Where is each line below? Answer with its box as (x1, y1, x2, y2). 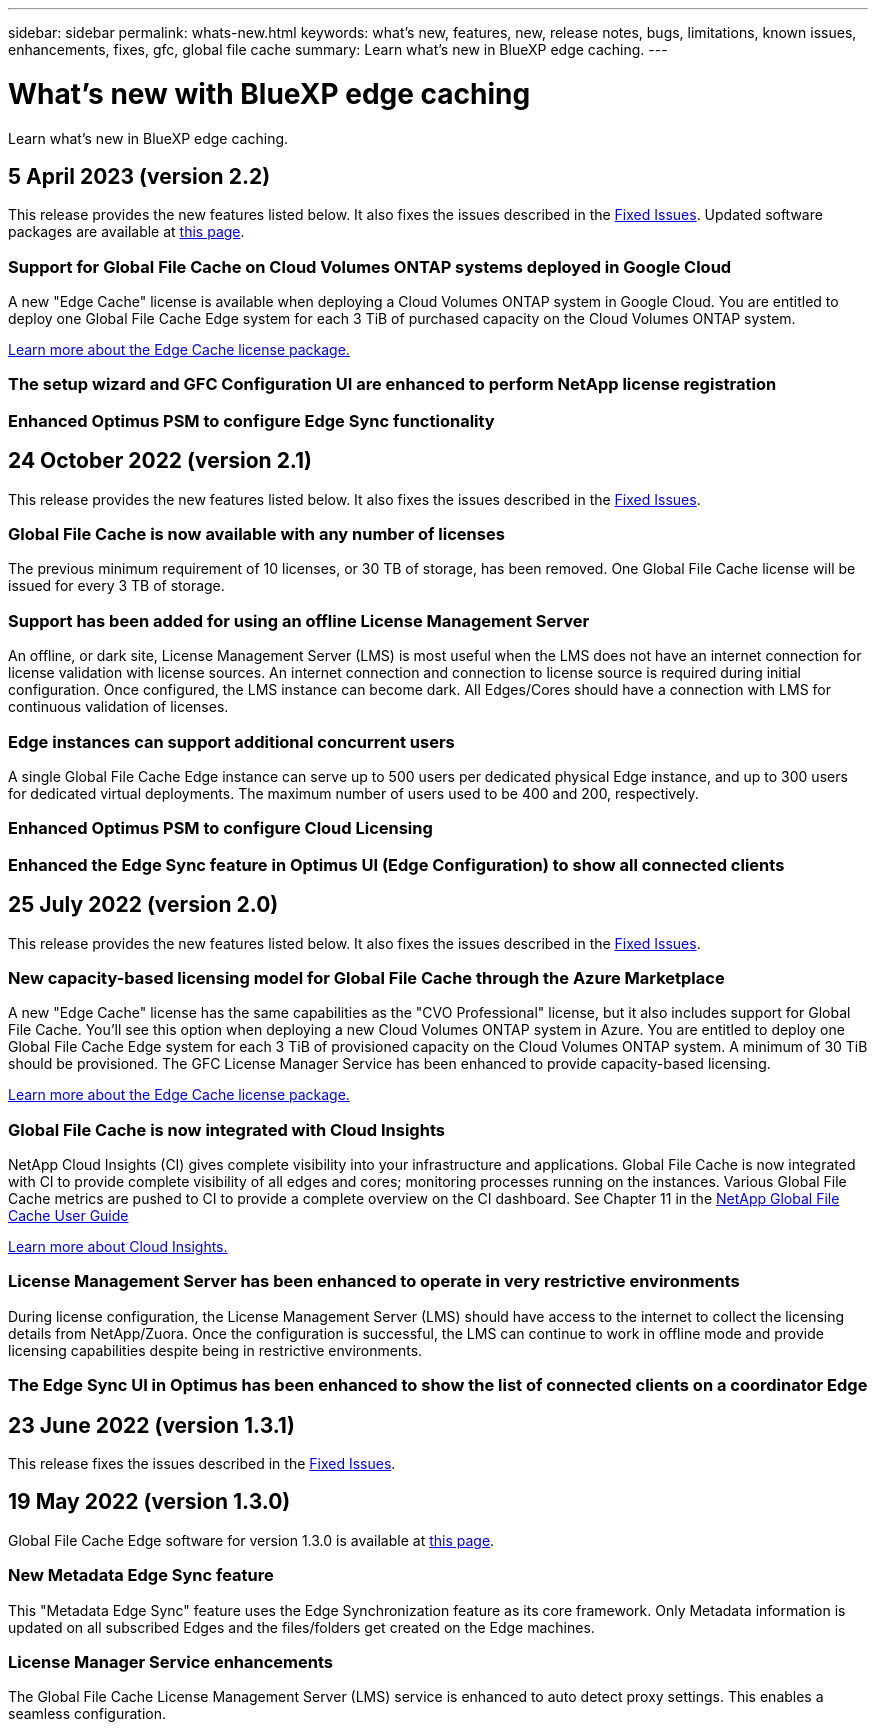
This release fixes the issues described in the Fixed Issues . (8, 1455, 396, 1472)
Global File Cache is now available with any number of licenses (8, 524, 505, 545)
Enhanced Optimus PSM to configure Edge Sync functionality (8, 410, 495, 431)
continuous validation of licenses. (8, 698, 229, 716)
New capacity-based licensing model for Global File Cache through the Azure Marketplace (8, 967, 725, 988)
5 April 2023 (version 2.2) (8, 163, 271, 189)
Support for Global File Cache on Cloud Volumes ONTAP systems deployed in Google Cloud (8, 256, 732, 277)
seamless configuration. (8, 1705, 166, 1723)
